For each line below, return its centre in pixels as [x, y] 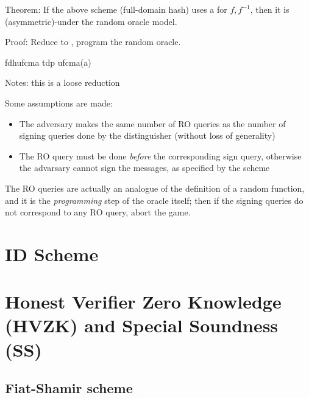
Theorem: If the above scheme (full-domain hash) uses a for [116, 9]
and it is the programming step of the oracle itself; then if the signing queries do [154, 200]
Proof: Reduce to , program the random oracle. [93, 42]
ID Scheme [52, 253]
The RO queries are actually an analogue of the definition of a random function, [155, 188]
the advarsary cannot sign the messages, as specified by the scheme [144, 168]
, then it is [270, 9]
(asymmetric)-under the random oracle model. [91, 21]
